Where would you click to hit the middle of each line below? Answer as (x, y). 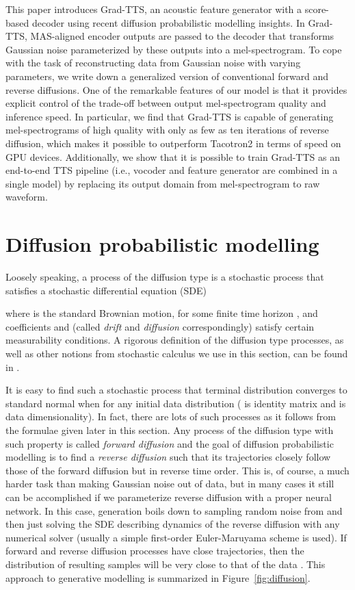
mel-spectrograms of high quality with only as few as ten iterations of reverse (167, 130)
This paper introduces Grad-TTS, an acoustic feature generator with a (154, 9)
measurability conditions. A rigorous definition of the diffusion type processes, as (175, 340)
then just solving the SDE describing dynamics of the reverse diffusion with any (173, 524)
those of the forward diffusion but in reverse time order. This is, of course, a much (177, 470)
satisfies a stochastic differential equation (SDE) (106, 290)
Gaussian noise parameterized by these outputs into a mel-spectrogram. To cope (174, 49)
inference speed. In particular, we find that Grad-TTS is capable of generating (170, 116)
